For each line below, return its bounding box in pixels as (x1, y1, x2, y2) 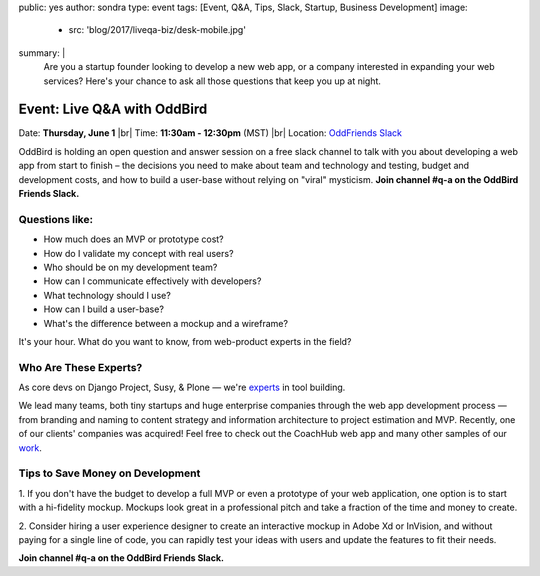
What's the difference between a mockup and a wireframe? (43, 317, 289, 329)
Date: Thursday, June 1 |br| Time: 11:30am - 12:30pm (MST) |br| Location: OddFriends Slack (18, 127, 403, 139)
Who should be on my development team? (43, 261, 218, 273)
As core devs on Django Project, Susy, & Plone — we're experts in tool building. (18, 381, 346, 394)
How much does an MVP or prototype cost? (43, 233, 224, 245)
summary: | (18, 46, 66, 59)
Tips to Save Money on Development (18, 466, 201, 480)
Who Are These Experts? (18, 360, 143, 374)
